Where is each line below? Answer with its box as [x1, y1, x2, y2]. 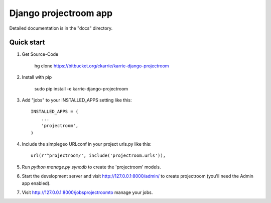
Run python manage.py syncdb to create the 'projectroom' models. [22, 164, 161, 170]
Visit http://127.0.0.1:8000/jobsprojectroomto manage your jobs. [22, 189, 153, 195]
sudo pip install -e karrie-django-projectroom [34, 85, 128, 91]
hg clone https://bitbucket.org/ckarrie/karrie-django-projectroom [34, 63, 169, 69]
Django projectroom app [9, 8, 113, 19]
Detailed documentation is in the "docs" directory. [9, 25, 113, 31]
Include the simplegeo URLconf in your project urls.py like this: [22, 141, 152, 147]
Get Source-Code [22, 51, 59, 57]
